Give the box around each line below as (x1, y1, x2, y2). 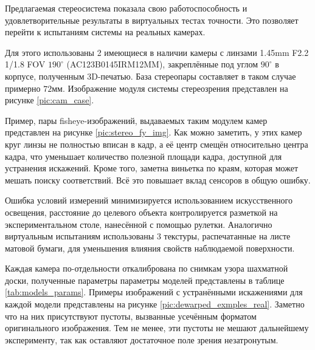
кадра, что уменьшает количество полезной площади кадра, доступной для (5, 149, 282, 162)
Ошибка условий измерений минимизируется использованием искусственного (5, 194, 293, 207)
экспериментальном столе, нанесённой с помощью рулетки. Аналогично (5, 218, 272, 230)
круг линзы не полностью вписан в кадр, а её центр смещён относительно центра (5, 137, 308, 150)
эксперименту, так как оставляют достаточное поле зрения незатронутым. (5, 333, 279, 346)
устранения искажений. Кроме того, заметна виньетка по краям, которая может (5, 162, 299, 174)
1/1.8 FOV (5, 58, 46, 70)
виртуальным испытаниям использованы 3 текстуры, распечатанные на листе (5, 230, 291, 242)
